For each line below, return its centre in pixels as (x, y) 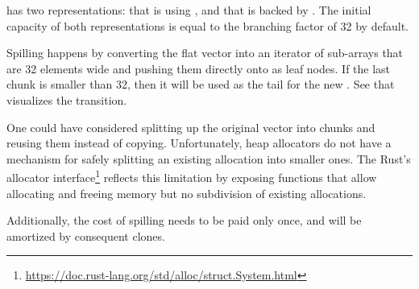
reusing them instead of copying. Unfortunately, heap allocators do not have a (199, 143)
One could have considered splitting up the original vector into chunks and (191, 127)
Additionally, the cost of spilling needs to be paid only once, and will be (184, 220)
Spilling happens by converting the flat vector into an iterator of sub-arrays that (205, 53)
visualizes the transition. (67, 99)
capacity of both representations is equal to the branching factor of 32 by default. (207, 25)
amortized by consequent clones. (86, 235)
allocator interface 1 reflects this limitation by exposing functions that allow (192, 176)
